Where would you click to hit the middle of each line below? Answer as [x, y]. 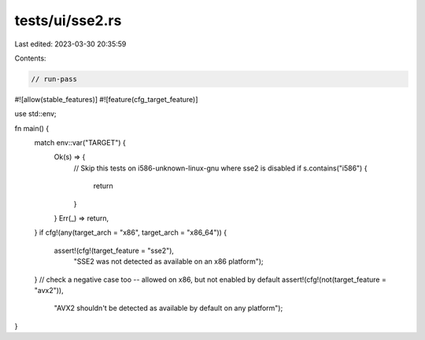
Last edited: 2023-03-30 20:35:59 [70, 44]
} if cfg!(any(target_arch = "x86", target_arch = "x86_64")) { [131, 232]
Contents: [30, 58]
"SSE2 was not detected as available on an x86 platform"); [168, 261]
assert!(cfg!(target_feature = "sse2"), [114, 250]
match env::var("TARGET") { [80, 143]
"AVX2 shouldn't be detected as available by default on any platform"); [168, 308]
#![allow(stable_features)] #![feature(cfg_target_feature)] [106, 99]
